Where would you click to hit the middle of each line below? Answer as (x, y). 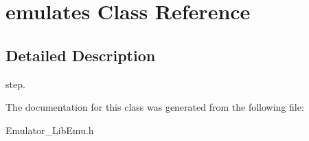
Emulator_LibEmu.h (50, 130)
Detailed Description (81, 55)
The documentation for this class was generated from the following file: (155, 107)
